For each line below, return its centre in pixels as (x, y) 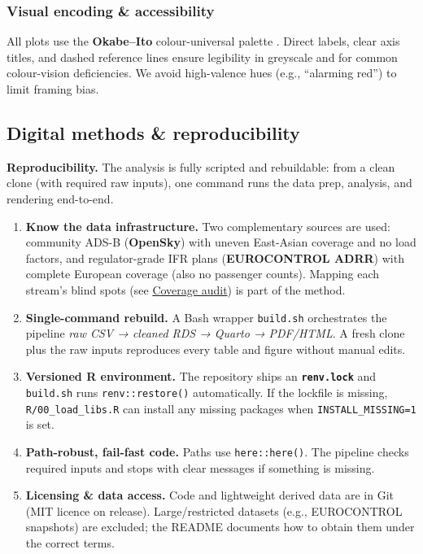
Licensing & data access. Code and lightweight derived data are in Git (209, 495)
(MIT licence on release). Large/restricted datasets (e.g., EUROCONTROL (214, 510)
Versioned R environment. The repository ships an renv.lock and (201, 376)
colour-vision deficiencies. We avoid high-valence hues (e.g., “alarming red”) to (202, 73)
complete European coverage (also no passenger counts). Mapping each (203, 274)
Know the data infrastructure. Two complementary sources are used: (208, 226)
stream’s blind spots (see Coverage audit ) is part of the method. (185, 289)
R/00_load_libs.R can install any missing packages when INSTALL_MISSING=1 (221, 408)
